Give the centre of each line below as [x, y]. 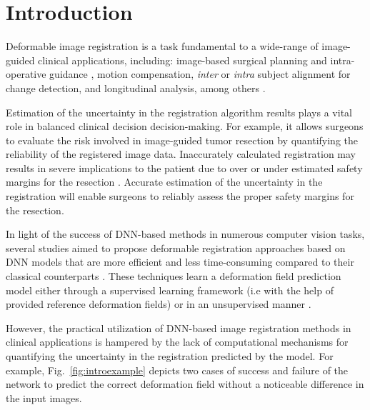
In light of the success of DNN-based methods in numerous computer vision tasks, [185, 234]
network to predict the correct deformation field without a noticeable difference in [185, 384]
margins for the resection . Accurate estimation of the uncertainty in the [164, 182]
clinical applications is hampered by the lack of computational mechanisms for [177, 342]
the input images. [44, 397]
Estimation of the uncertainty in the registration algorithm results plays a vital [179, 112]
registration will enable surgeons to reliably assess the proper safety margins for [180, 196]
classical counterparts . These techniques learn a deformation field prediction [174, 276]
